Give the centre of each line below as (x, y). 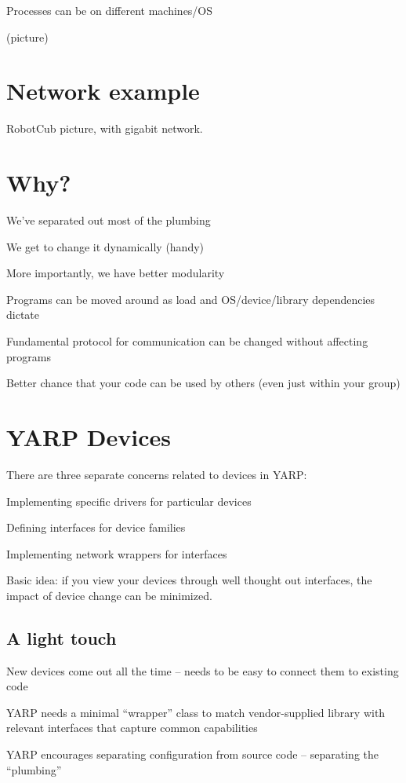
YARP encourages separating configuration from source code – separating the (192, 754)
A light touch (62, 637)
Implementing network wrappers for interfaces (117, 553)
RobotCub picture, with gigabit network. (105, 128)
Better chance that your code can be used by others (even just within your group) (203, 383)
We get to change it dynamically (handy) (105, 246)
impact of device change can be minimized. (109, 595)
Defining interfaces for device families (96, 527)
